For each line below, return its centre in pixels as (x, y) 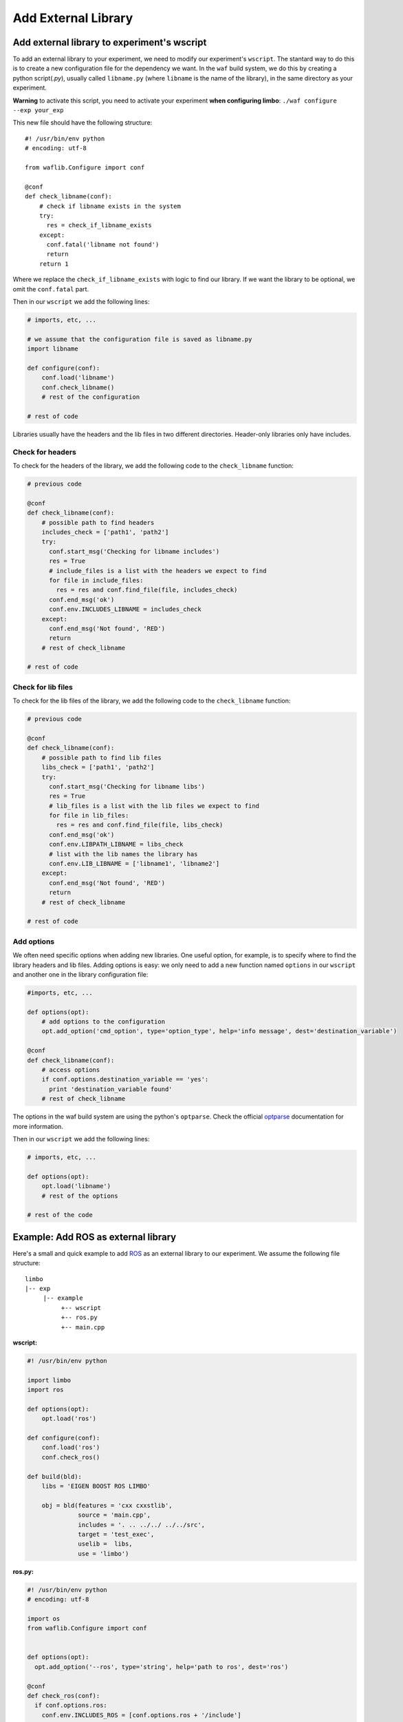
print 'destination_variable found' (111, 1089)
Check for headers (45, 452)
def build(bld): (55, 1476)
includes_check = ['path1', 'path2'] (105, 532)
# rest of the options (80, 1196)
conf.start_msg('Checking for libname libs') (127, 786)
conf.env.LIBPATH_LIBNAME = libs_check (116, 844)
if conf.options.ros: (71, 1705)
